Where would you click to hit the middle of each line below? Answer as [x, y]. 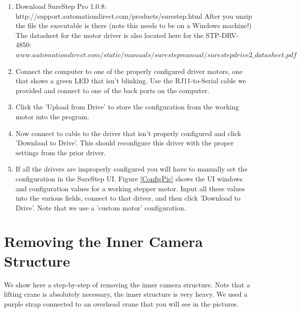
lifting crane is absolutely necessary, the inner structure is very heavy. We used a [126, 294]
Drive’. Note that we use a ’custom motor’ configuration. [101, 207]
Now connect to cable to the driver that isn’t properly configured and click [128, 133]
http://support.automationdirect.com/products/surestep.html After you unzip [134, 16]
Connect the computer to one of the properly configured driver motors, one [129, 71]
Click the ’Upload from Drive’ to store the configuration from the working [127, 107]
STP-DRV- [222, 35]
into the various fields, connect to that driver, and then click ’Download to [128, 198]
